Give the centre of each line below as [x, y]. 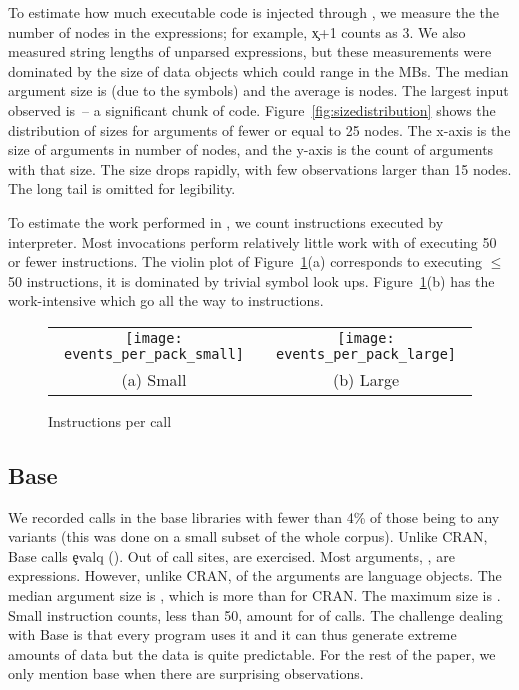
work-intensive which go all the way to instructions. [166, 300]
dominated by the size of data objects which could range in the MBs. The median [258, 70]
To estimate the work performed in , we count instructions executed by [226, 221]
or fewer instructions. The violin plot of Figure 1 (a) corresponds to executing [245, 261]
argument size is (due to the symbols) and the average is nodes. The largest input [258, 90]
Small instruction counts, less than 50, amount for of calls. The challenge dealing [255, 614]
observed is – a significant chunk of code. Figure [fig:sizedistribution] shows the [252, 109]
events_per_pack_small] [154, 353]
